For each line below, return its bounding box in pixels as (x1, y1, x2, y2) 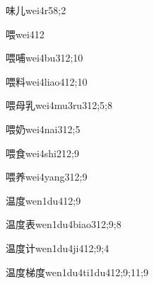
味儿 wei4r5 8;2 (6, 3, 66, 17)
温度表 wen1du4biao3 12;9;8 (6, 217, 122, 232)
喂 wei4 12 (6, 26, 45, 41)
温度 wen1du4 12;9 (6, 193, 81, 208)
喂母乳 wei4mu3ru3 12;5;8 (6, 98, 112, 113)
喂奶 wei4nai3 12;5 (6, 121, 81, 136)
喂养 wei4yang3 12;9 (6, 169, 88, 184)
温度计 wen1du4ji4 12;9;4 (6, 240, 109, 255)
